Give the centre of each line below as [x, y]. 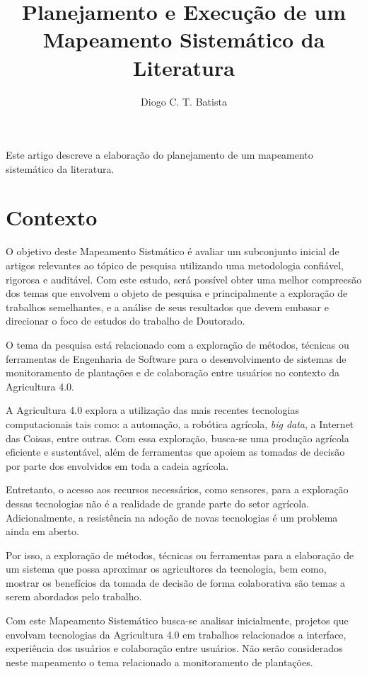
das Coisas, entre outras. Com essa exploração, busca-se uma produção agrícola [177, 438]
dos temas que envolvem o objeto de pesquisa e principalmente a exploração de [177, 293]
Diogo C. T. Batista [184, 101]
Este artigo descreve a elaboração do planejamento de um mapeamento [159, 155]
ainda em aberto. [42, 531]
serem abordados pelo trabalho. [74, 596]
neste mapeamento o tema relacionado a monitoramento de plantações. [159, 662]
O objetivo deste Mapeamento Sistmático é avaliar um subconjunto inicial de [173, 251]
